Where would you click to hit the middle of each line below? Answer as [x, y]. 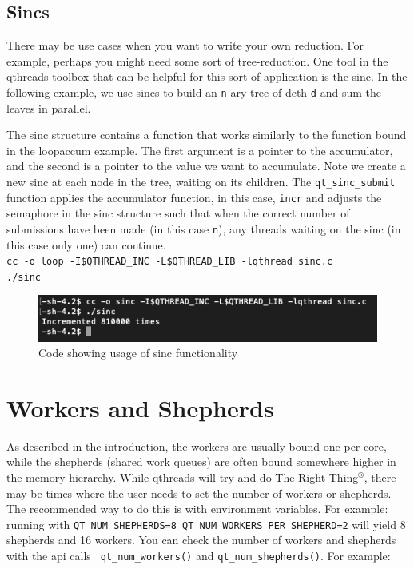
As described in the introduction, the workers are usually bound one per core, [197, 446]
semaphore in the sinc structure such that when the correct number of [178, 213]
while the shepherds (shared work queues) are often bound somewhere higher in [201, 462]
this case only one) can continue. [86, 244]
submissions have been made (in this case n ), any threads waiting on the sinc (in [204, 228]
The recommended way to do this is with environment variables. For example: [197, 509]
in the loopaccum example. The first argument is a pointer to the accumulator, [200, 150]
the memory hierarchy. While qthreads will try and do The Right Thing [183, 477]
